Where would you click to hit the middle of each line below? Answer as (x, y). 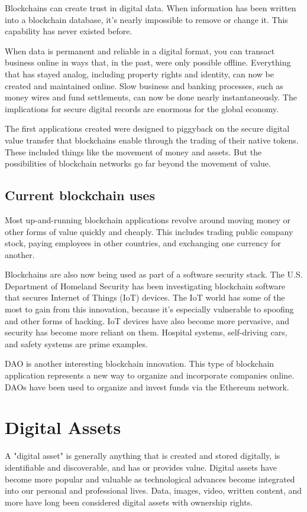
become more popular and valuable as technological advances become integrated (150, 479)
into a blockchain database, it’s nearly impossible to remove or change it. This (146, 19)
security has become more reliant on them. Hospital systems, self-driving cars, (146, 332)
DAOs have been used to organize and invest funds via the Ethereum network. (147, 387)
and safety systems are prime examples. (76, 343)
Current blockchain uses (80, 195)
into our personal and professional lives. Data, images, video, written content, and (153, 490)
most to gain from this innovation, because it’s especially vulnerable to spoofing (149, 309)
